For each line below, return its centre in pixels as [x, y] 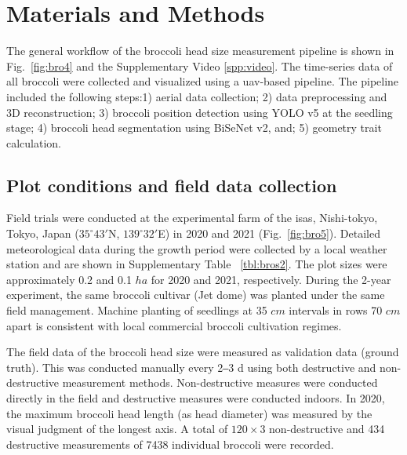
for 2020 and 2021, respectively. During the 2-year [271, 279]
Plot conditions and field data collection [172, 185]
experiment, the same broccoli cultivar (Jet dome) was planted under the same [196, 295]
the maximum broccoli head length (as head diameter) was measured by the [189, 413]
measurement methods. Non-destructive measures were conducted [220, 382]
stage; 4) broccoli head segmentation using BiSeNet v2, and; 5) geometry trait [194, 127]
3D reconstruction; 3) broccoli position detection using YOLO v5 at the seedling [200, 112]
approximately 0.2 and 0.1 [69, 279]
